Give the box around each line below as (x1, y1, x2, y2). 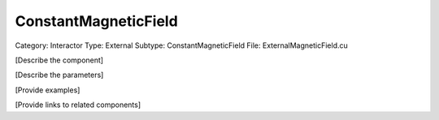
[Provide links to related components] (15, 100, 141, 109)
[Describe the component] (15, 55, 104, 65)
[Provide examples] (15, 85, 80, 95)
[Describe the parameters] (15, 70, 104, 80)
